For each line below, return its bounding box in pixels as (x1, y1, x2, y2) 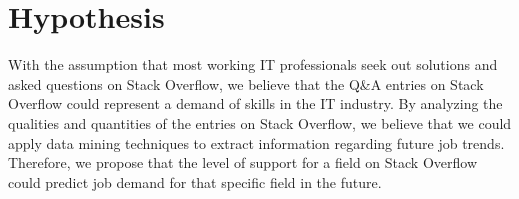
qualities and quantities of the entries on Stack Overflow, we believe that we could (8, 112, 512, 133)
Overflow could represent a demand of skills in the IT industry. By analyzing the (8, 93, 503, 114)
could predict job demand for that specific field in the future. (8, 171, 382, 192)
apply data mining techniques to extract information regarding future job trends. (8, 132, 505, 153)
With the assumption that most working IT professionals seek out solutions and (8, 54, 498, 75)
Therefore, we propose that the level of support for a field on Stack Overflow (8, 152, 477, 173)
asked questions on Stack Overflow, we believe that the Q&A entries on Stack (8, 73, 484, 94)
